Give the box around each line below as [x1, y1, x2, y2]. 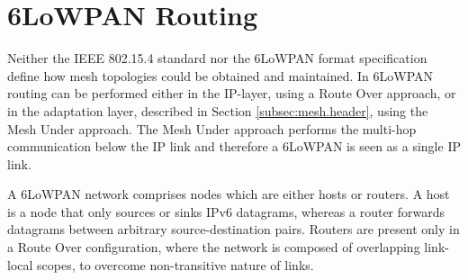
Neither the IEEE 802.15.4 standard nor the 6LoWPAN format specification [7, 49, 427, 68]
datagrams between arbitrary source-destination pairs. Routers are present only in [7, 220, 460, 239]
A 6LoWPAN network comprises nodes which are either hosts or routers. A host [7, 185, 450, 203]
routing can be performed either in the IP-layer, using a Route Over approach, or [7, 84, 456, 103]
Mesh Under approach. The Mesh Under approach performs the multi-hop [7, 119, 417, 138]
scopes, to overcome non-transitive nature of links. [37, 255, 314, 274]
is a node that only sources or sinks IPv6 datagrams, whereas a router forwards [7, 202, 445, 221]
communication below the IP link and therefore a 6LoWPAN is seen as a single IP [7, 137, 461, 156]
